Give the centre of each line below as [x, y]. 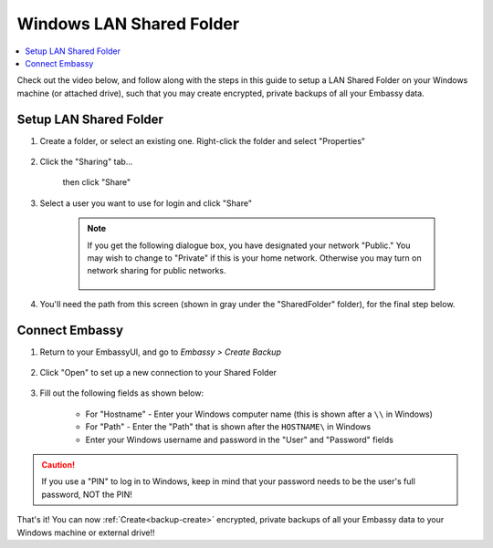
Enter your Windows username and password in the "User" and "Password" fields [240, 439]
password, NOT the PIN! [87, 494]
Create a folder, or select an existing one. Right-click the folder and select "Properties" [202, 140]
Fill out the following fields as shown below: [122, 393]
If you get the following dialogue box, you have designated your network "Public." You [249, 245]
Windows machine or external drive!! [86, 532]
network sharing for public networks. [157, 271]
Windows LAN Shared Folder [128, 24]
